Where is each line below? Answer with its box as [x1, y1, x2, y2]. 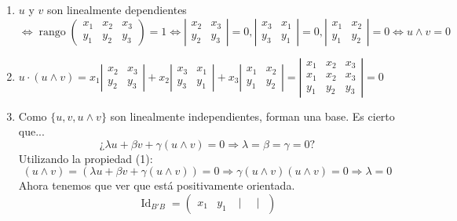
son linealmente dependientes [46, 2, 187, 17]
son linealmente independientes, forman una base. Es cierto [110, 107, 395, 124]
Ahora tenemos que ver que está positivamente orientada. [18, 177, 295, 194]
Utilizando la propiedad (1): [18, 150, 153, 166]
